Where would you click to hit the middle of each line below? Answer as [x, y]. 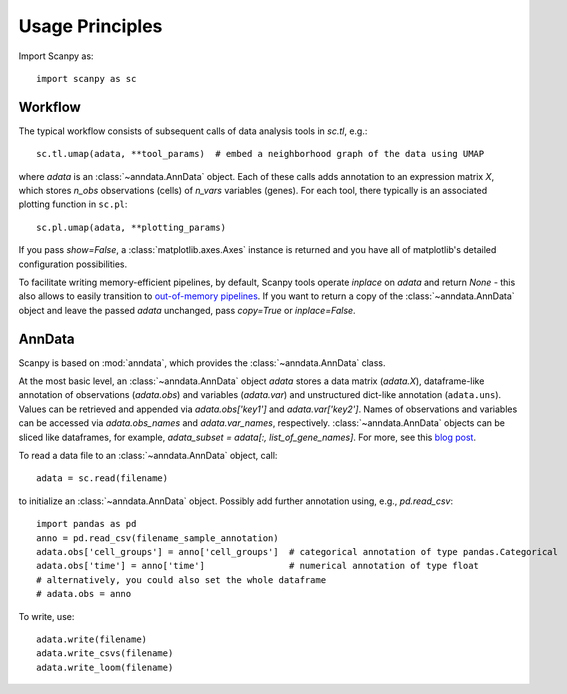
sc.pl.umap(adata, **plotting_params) [131, 227]
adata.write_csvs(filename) [105, 653]
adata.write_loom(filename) [105, 667]
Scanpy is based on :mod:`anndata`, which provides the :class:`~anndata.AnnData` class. [202, 362]
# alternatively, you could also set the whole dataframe [181, 579]
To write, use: [46, 616]
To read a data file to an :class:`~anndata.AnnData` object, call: [148, 455]
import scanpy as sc [86, 78]
